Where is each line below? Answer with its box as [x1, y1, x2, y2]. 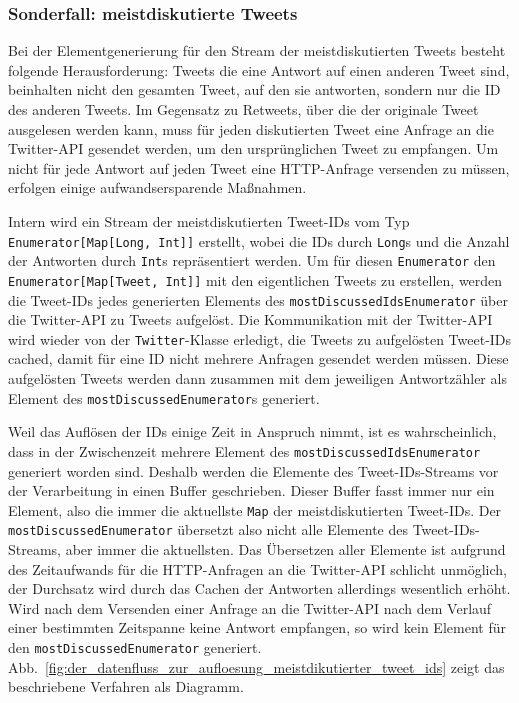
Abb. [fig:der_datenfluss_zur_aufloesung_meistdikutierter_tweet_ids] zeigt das [8, 656, 505, 677]
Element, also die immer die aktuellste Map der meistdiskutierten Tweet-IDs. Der [8, 499, 502, 520]
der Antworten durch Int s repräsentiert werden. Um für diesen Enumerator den [8, 250, 496, 271]
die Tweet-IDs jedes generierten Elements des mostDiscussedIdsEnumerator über [8, 289, 508, 310]
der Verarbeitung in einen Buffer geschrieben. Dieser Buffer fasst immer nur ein [8, 480, 495, 501]
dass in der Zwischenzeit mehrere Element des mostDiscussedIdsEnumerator [8, 440, 481, 461]
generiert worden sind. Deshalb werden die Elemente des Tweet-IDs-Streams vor [8, 460, 499, 481]
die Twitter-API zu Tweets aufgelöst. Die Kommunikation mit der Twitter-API [8, 309, 493, 330]
